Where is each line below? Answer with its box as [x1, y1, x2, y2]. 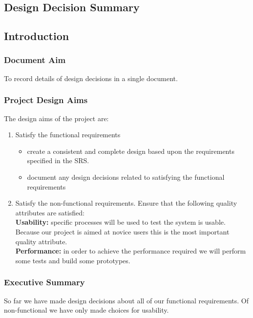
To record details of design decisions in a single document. [4, 73, 178, 83]
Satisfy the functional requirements [15, 129, 121, 140]
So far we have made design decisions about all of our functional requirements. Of [4, 295, 249, 305]
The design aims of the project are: [4, 113, 109, 123]
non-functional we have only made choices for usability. [4, 305, 169, 315]
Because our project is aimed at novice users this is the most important [15, 226, 230, 236]
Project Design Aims [4, 94, 88, 106]
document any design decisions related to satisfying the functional [27, 171, 225, 182]
